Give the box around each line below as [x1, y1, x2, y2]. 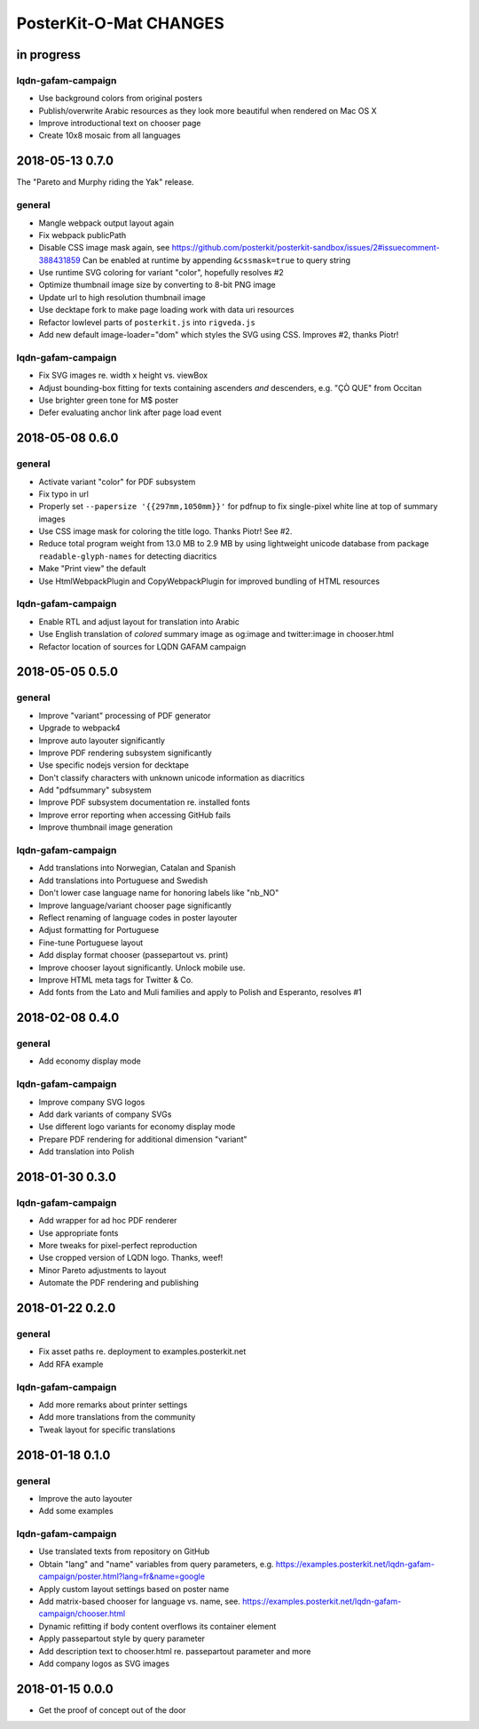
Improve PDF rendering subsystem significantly [38, 747, 212, 758]
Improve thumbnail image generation [38, 822, 173, 833]
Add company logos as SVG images [38, 1658, 170, 1669]
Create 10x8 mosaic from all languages [38, 130, 181, 141]
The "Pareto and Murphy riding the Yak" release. [16, 177, 194, 187]
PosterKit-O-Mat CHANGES [16, 13, 225, 33]
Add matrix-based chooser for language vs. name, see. [38, 1596, 241, 1606]
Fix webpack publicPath [38, 229, 127, 240]
